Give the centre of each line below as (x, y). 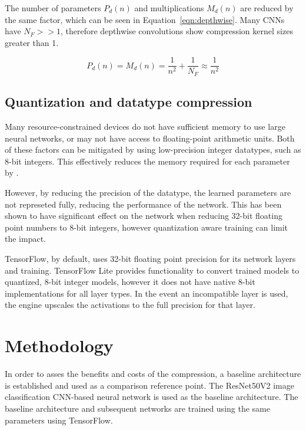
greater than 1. (32, 42)
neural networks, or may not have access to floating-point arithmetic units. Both (150, 138)
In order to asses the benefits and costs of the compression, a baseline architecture (153, 374)
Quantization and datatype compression (129, 102)
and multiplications (169, 8)
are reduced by (267, 8)
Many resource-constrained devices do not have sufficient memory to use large (145, 127)
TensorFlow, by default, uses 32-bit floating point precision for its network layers (150, 259)
